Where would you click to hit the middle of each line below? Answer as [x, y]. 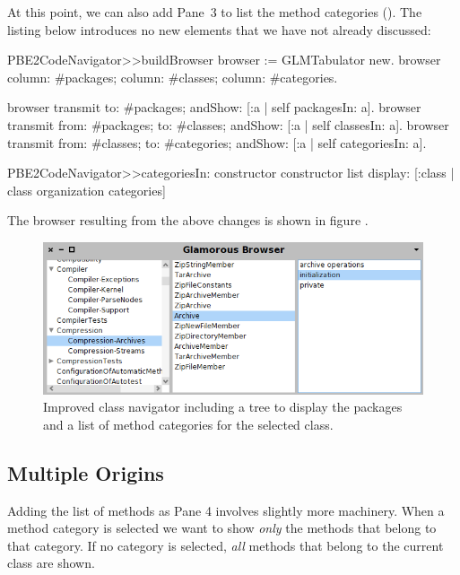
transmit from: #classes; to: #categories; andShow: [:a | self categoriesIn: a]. [217, 142]
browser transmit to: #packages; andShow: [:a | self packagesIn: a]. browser [214, 107]
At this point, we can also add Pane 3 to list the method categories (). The [215, 12]
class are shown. [51, 563]
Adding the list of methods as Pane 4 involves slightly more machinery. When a [226, 510]
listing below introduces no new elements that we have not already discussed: [219, 29]
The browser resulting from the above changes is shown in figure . [188, 220]
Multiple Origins [86, 472]
